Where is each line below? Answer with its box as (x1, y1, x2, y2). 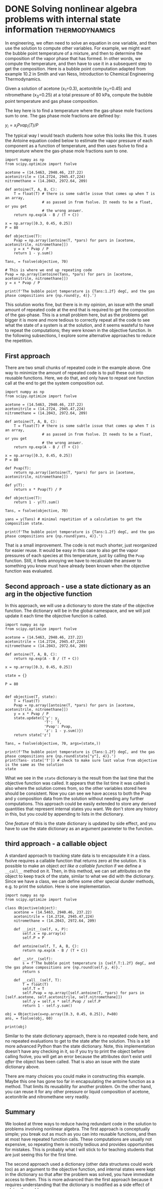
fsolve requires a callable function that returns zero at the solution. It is (5, 857, 147, 864)
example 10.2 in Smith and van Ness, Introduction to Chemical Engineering (5, 71, 154, 77)
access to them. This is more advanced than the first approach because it (5, 1176, 153, 1182)
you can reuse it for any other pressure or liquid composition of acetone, (5, 1089, 150, 1094)
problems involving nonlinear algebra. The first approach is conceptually (5, 1126, 150, 1132)
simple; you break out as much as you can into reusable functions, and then (5, 1131, 157, 1137)
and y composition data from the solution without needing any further (5, 795, 144, 801)
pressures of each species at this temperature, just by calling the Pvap (5, 553, 145, 559)
